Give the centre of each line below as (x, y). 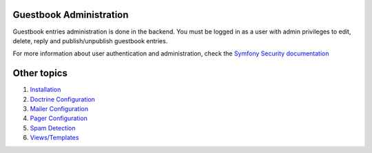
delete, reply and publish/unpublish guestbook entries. (90, 40)
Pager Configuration (59, 118)
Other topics (40, 73)
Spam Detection (53, 128)
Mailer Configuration (59, 108)
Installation (45, 90)
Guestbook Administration (71, 15)
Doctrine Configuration (63, 99)
